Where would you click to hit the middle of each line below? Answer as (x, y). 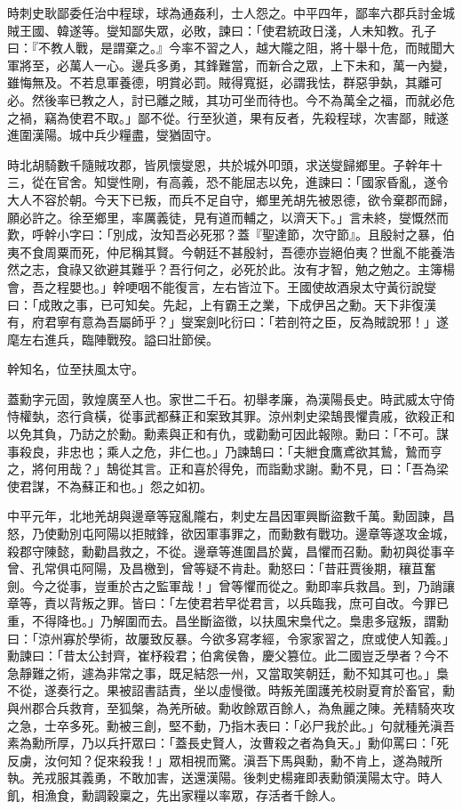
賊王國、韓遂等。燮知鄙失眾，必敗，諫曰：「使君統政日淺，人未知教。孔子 (222, 30)
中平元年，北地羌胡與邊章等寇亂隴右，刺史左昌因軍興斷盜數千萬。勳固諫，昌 (231, 516)
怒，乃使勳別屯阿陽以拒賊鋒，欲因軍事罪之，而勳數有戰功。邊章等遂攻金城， (231, 534)
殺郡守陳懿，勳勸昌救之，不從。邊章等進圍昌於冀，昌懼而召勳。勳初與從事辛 (231, 551)
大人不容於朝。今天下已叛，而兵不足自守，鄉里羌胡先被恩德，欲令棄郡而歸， (231, 199)
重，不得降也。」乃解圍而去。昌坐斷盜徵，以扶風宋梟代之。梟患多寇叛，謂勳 (228, 620)
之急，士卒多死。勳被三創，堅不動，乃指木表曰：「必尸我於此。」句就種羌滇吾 (231, 725)
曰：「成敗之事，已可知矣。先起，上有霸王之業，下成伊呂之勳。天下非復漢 (222, 304)
